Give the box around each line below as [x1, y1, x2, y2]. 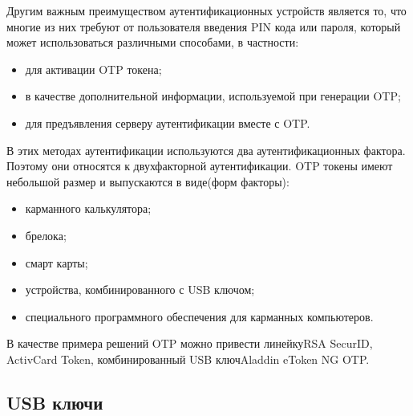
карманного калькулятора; [25, 200, 152, 217]
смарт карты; [25, 254, 88, 271]
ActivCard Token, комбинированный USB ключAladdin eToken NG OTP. [6, 350, 370, 367]
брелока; [25, 226, 67, 243]
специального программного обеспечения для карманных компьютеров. [25, 308, 374, 324]
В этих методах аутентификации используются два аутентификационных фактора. [6, 141, 406, 158]
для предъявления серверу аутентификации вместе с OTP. [25, 114, 310, 131]
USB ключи [6, 389, 103, 414]
